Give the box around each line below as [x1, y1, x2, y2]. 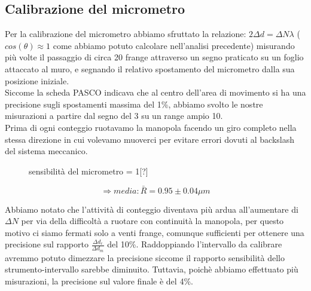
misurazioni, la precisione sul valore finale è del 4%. [5, 274, 193, 287]
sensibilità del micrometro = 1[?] [29, 164, 148, 177]
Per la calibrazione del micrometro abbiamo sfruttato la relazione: [5, 27, 246, 40]
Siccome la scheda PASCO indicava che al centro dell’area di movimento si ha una [5, 86, 306, 99]
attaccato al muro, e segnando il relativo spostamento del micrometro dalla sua [5, 62, 295, 75]
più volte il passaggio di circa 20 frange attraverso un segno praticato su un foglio [5, 51, 304, 63]
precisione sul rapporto [5, 238, 89, 250]
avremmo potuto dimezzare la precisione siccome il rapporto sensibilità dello [5, 251, 285, 264]
